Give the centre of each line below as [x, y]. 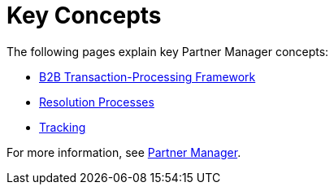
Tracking [63, 127]
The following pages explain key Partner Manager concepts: [168, 51]
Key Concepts [84, 15]
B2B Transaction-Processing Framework [147, 76]
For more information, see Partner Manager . [124, 152]
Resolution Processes [97, 102]
